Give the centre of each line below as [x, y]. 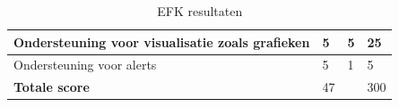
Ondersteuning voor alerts [85, 65]
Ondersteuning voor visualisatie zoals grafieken [162, 41]
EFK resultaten [200, 11]
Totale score [52, 87]
